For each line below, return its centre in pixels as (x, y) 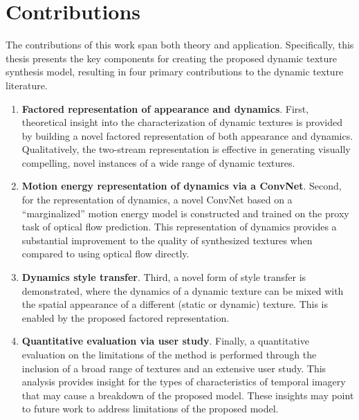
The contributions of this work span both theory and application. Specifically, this (180, 45)
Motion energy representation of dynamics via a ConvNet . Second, (182, 186)
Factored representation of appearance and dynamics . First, (165, 108)
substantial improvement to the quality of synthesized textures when (167, 240)
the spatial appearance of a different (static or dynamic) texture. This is (175, 304)
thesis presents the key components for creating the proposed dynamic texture (171, 58)
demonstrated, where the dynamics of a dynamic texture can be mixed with (183, 290)
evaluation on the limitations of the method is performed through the (169, 354)
